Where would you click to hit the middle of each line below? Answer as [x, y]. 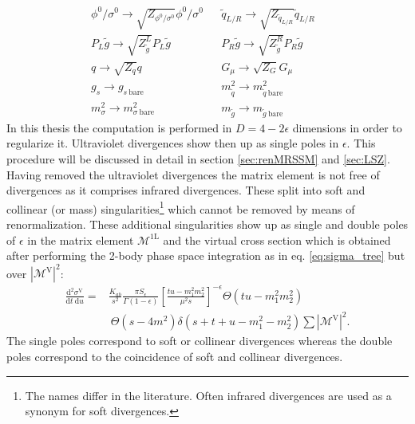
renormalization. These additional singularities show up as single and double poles [207, 224]
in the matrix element [81, 239]
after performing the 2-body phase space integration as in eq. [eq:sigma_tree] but [206, 255]
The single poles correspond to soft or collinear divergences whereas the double [200, 341]
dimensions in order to [347, 127]
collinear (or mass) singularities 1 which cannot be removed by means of [181, 207]
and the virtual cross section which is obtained [277, 239]
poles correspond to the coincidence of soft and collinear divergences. [175, 356]
